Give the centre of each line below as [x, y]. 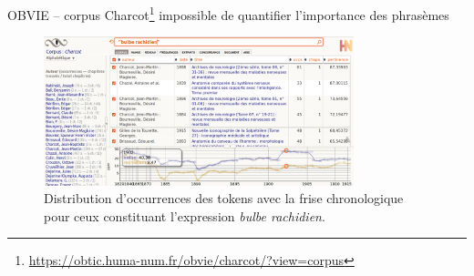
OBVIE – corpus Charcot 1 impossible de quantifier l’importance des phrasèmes [228, 13]
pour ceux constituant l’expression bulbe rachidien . [185, 215]
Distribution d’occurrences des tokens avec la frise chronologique [224, 198]
